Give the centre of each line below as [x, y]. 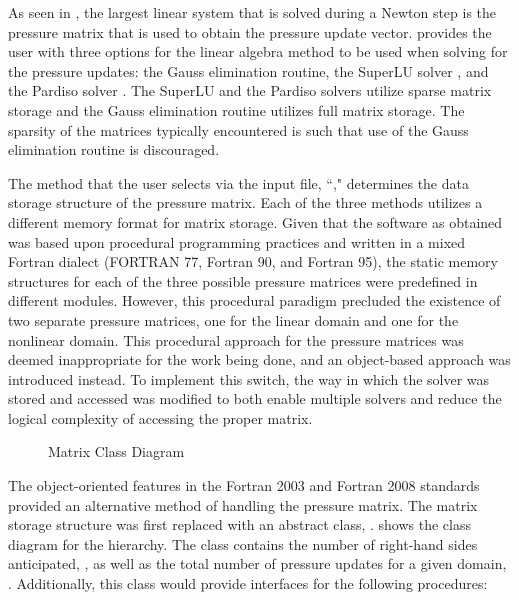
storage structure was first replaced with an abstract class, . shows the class [240, 524]
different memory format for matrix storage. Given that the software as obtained [255, 221]
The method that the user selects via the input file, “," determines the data [238, 182]
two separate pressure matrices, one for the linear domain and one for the [233, 319]
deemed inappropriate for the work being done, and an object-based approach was [259, 359]
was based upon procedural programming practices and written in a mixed [237, 241]
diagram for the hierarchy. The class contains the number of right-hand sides [243, 543]
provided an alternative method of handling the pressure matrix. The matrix [243, 504]
